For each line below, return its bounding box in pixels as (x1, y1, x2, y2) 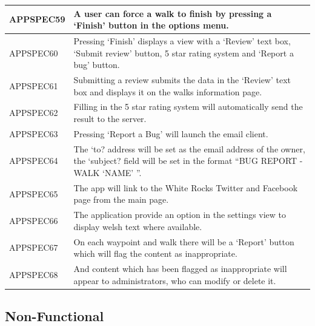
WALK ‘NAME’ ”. (73, 166, 142, 178)
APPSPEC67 (9, 241, 58, 254)
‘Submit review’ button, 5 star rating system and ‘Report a (73, 46, 294, 59)
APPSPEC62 (9, 106, 58, 119)
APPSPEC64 (9, 154, 58, 167)
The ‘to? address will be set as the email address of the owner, (73, 142, 305, 155)
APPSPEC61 (9, 79, 58, 92)
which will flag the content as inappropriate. (73, 247, 237, 260)
